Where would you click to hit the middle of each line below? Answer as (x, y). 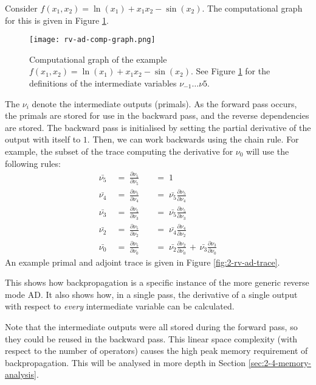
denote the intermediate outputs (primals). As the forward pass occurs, (164, 103)
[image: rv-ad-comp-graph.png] (92, 40)
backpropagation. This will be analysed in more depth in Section (125, 362)
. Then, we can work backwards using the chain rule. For (193, 139)
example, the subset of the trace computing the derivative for (119, 151)
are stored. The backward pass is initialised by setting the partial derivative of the (158, 127)
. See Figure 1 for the (231, 71)
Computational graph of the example (98, 59)
